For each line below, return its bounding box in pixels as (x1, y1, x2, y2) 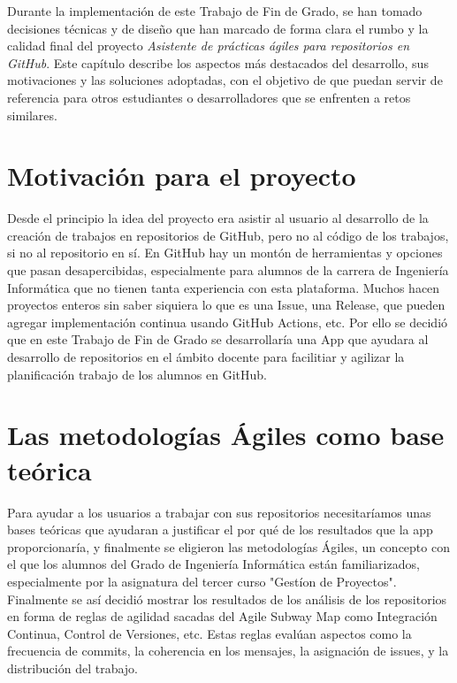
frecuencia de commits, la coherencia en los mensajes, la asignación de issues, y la (7, 641, 449, 660)
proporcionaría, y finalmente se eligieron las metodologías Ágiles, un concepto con (7, 537, 450, 556)
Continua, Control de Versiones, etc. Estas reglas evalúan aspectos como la (7, 624, 412, 642)
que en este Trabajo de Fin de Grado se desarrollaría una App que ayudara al (7, 330, 429, 349)
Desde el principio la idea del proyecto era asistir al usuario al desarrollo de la (7, 209, 429, 227)
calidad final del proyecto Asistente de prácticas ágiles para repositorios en (7, 36, 410, 55)
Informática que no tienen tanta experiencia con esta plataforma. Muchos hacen (7, 278, 440, 296)
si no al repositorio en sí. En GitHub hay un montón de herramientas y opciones (7, 243, 443, 262)
